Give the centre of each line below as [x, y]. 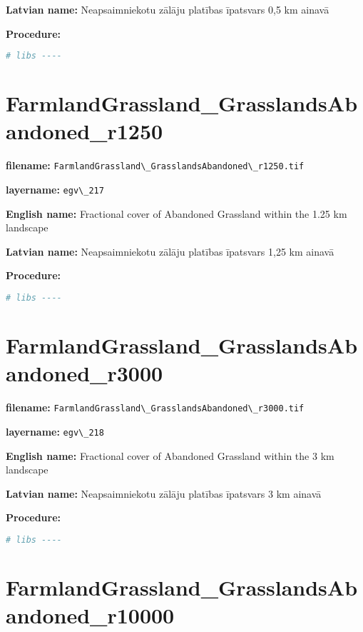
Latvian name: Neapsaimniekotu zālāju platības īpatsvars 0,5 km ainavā [168, 9]
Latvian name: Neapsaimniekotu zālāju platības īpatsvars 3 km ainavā [164, 493]
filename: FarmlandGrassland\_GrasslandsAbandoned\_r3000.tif [155, 407]
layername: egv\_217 [55, 190]
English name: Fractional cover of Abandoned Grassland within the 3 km [170, 455]
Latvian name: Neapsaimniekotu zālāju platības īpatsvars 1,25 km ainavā [170, 251]
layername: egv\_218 [55, 431]
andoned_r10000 [90, 615]
